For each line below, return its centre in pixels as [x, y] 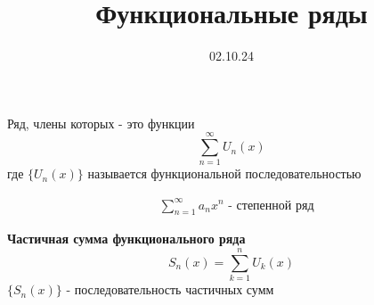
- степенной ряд [271, 206]
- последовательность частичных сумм [170, 289]
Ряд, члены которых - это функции [101, 123]
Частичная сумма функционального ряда [126, 239]
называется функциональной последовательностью [224, 173]
